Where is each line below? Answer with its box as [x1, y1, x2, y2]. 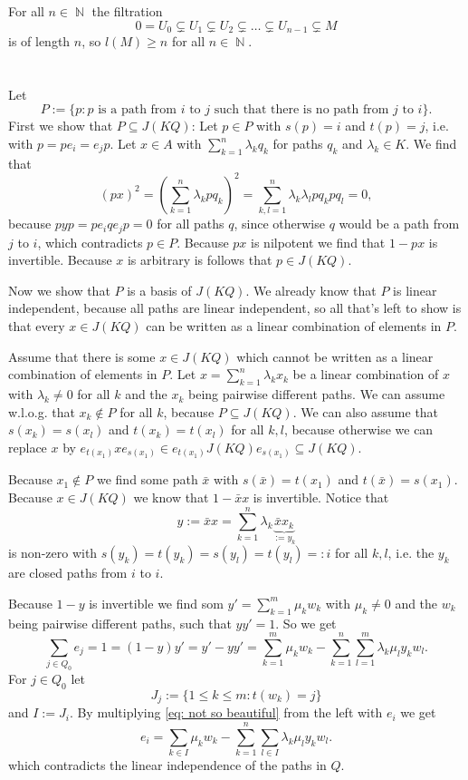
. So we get [275, 613, 337, 632]
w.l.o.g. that [8, 402, 75, 421]
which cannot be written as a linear [236, 346, 434, 366]
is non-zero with [8, 543, 98, 562]
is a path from [98, 103, 177, 117]
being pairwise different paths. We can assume [188, 385, 445, 404]
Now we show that [8, 280, 110, 299]
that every [8, 317, 65, 336]
